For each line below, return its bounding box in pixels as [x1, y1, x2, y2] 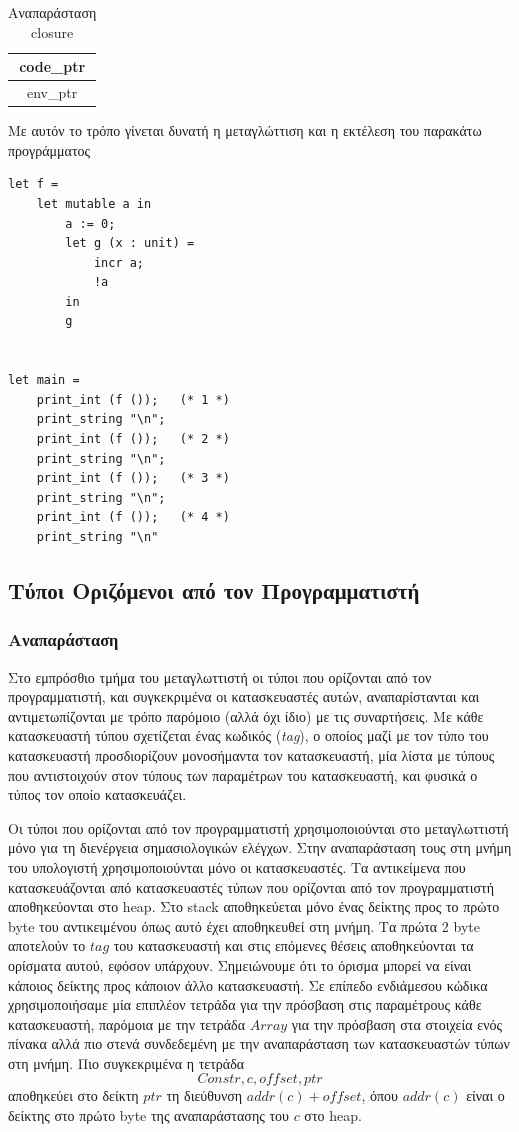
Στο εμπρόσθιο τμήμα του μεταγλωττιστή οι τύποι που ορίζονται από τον [8, 666, 432, 687]
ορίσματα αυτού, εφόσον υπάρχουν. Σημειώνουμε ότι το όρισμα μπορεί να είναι [8, 954, 472, 975]
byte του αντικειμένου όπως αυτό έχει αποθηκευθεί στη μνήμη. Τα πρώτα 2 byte [8, 915, 480, 936]
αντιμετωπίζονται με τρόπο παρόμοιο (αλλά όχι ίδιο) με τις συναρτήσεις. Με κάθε [8, 705, 484, 726]
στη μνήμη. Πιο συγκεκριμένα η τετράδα [8, 1052, 245, 1073]
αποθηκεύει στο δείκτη [8, 1085, 139, 1106]
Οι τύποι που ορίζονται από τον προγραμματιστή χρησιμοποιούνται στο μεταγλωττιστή [8, 817, 509, 838]
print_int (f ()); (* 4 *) [36, 510, 230, 525]
